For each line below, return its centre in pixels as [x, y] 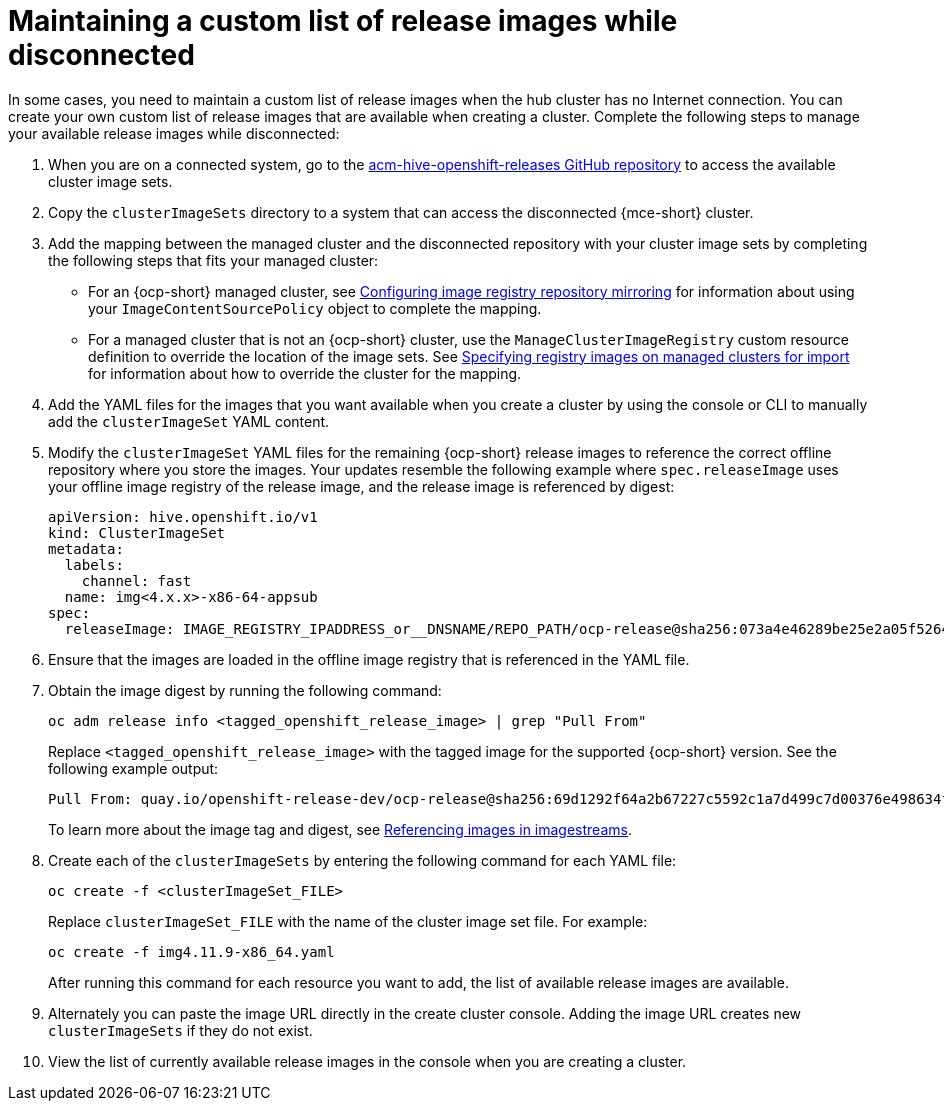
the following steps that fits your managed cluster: [213, 260]
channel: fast [136, 580]
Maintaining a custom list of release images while [343, 21]
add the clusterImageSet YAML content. [189, 421]
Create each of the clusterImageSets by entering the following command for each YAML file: [362, 860]
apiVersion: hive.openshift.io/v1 [183, 516]
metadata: [86, 548]
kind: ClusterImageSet [137, 532]
